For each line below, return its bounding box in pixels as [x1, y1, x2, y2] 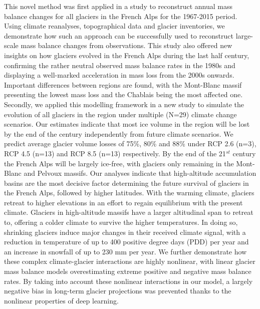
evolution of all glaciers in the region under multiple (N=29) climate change [4, 109, 237, 119]
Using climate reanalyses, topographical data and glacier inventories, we [4, 21, 225, 31]
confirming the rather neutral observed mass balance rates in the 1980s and [4, 60, 235, 70]
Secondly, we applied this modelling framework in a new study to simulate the [4, 99, 244, 109]
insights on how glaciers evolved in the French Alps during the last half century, [4, 50, 249, 60]
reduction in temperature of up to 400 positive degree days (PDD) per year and [4, 236, 249, 247]
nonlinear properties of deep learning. [4, 295, 119, 305]
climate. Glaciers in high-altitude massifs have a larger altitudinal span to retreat [4, 207, 253, 217]
